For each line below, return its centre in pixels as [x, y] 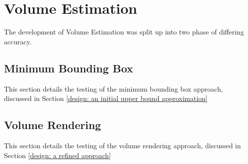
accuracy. [18, 41]
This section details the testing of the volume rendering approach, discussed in [123, 145]
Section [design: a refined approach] [57, 155]
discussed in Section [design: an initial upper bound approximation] [106, 98]
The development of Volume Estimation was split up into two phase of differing [124, 32]
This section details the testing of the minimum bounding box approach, [114, 88]
